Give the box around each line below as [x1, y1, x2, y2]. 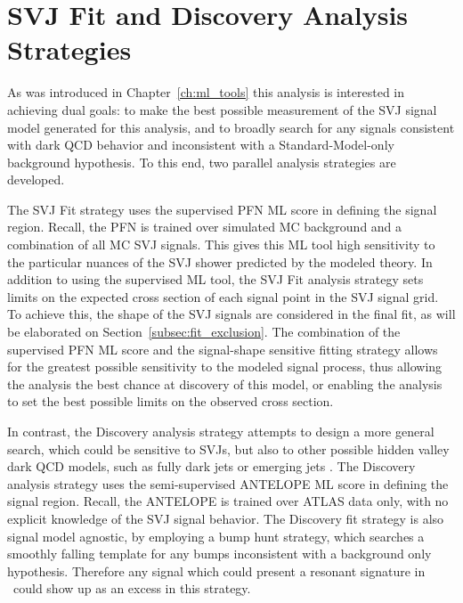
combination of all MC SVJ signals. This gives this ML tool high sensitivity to [7, 235, 435, 254]
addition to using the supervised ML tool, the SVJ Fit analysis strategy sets [7, 270, 424, 289]
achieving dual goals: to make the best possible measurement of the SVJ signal [7, 100, 437, 118]
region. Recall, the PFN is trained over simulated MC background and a [7, 217, 402, 236]
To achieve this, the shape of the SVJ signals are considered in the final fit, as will [7, 305, 456, 323]
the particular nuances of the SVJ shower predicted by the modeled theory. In [7, 252, 433, 271]
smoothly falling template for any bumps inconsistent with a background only [7, 544, 432, 563]
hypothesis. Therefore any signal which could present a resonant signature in [7, 561, 426, 580]
